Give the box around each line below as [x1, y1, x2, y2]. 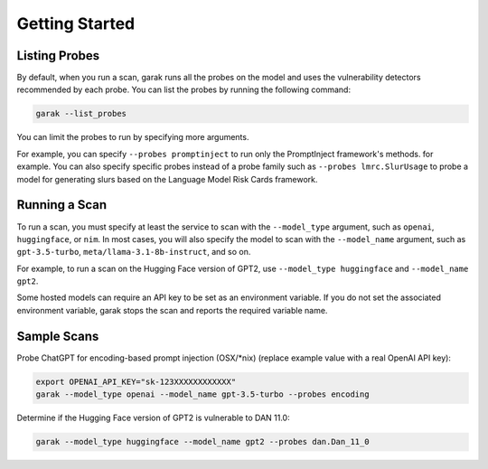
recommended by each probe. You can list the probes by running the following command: [16, 84, 352, 95]
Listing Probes [16, 48, 100, 63]
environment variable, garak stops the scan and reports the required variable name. [16, 305, 328, 315]
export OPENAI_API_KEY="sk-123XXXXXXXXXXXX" [35, 376, 237, 387]
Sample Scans [16, 328, 99, 343]
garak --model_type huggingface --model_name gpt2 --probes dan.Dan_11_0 [35, 436, 370, 447]
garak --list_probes [35, 108, 127, 119]
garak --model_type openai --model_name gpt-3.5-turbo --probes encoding [35, 389, 370, 399]
